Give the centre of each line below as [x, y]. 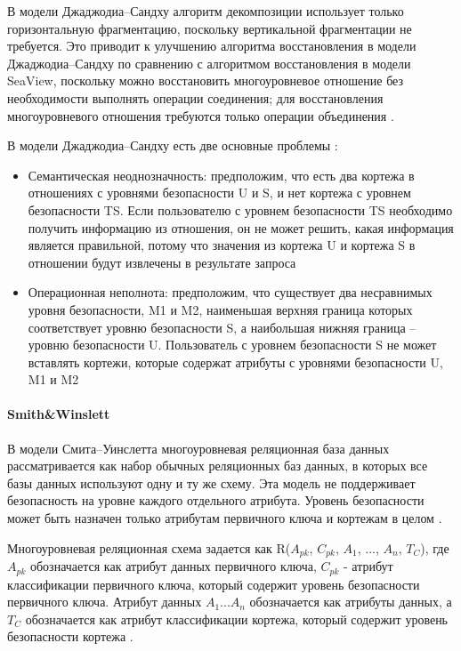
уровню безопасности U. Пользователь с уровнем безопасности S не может [232, 345]
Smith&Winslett [59, 414]
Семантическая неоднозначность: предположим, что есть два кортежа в [221, 175]
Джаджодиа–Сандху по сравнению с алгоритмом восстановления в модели [209, 63]
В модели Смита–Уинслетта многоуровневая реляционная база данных [198, 448]
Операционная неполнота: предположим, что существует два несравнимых [230, 292]
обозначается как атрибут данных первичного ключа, [173, 566]
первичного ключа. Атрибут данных [105, 602]
